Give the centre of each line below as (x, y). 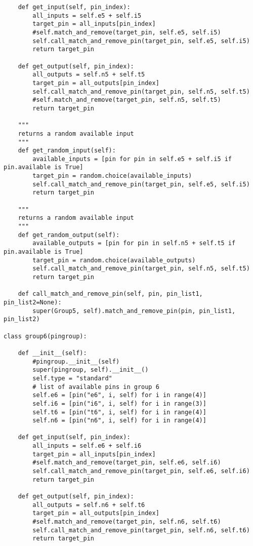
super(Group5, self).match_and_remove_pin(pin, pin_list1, (134, 311)
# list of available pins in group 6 (96, 387)
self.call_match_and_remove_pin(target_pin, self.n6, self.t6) (141, 530)
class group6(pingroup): (45, 336)
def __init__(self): (52, 353)
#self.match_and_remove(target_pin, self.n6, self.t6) (127, 522)
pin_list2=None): (33, 302)
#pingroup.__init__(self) (76, 361)
